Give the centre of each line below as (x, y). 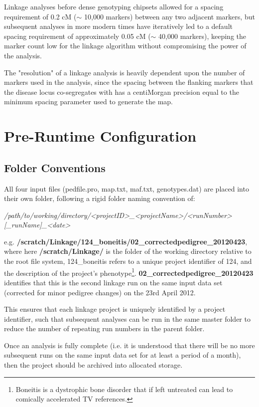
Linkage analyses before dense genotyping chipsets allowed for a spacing (114, 6)
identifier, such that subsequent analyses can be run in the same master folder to (127, 318)
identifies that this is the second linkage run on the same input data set (113, 282)
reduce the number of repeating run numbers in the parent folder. (104, 328)
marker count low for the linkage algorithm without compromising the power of (125, 46)
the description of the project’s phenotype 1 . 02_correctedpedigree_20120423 (129, 272)
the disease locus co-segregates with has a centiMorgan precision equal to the (122, 92)
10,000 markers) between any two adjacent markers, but (170, 16)
